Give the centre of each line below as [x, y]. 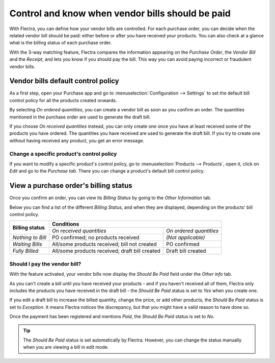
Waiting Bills [27, 244]
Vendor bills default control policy [64, 81]
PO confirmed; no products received [95, 237]
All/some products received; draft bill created [106, 251]
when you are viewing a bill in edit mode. [66, 347]
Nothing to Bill [30, 237]
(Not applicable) [185, 237]
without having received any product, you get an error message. [77, 140]
